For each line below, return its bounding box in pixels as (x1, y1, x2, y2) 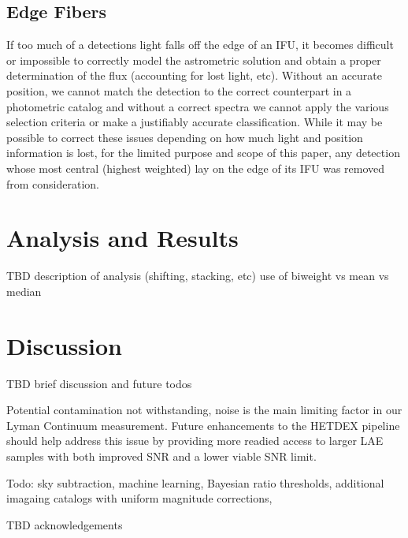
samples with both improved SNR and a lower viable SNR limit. (6, 447, 317, 464)
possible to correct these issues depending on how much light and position (6, 129, 363, 145)
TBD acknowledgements (6, 516, 123, 532)
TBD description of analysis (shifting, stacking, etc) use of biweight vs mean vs (6, 267, 389, 284)
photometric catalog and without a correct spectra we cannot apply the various (6, 98, 389, 114)
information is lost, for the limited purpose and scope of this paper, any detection (6, 144, 400, 161)
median (6, 282, 42, 299)
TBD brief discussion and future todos (6, 375, 192, 391)
